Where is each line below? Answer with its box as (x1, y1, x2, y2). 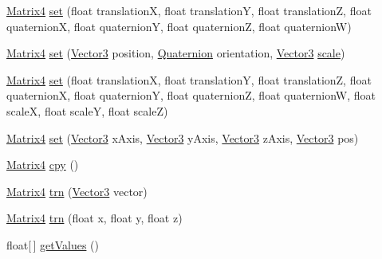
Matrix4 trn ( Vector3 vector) (6, 182, 148, 199)
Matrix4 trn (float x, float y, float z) (6, 210, 183, 226)
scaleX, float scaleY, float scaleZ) (6, 102, 168, 119)
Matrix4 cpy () (6, 156, 79, 173)
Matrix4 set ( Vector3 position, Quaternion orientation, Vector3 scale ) (6, 45, 345, 61)
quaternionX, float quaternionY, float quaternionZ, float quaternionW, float (6, 87, 376, 104)
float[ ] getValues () (6, 236, 99, 253)
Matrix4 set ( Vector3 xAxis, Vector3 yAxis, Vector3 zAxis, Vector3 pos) (6, 129, 359, 146)
